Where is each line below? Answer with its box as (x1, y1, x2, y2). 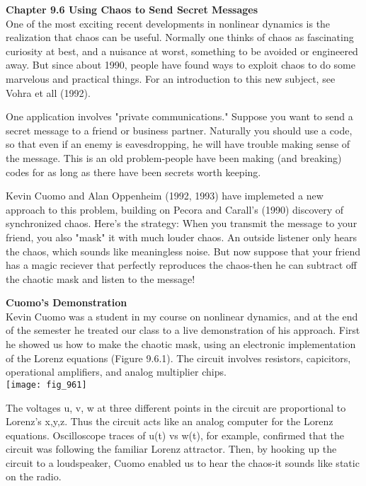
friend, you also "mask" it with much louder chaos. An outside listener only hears (6, 229, 358, 244)
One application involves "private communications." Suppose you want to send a (6, 109, 353, 124)
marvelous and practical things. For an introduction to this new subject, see (6, 71, 336, 86)
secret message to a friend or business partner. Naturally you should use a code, (6, 122, 353, 137)
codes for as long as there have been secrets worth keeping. (6, 164, 261, 179)
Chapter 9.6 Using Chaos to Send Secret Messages (6, 2, 258, 16)
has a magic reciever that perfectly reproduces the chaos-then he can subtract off (6, 258, 357, 272)
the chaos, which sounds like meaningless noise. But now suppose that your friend (6, 243, 360, 258)
